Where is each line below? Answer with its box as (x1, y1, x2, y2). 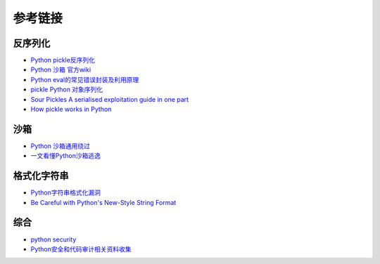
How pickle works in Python (30, 105, 112, 114)
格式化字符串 (13, 170, 69, 182)
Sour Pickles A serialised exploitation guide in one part (30, 95, 189, 103)
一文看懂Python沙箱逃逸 (30, 152, 101, 160)
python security (30, 235, 77, 244)
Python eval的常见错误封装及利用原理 (30, 75, 139, 84)
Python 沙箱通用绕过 (30, 141, 91, 150)
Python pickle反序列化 (30, 56, 95, 65)
